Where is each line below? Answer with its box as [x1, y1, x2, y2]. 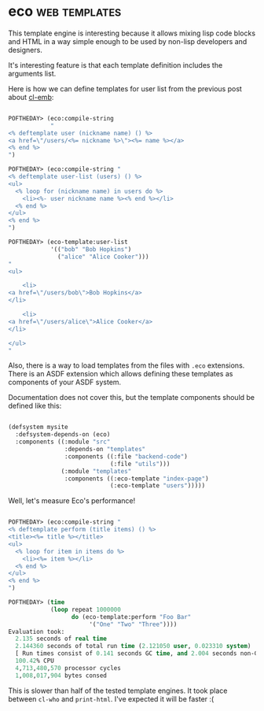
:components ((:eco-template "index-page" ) [64, 475, 210, 483]
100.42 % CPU [15, 657, 55, 665]
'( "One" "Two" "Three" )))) [89, 620, 178, 628]
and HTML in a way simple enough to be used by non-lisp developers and [8, 36, 247, 46]
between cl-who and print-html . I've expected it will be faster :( [8, 694, 214, 703]
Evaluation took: [8, 628, 65, 635]
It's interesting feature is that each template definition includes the [8, 60, 223, 69]
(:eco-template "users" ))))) [109, 482, 206, 490]
